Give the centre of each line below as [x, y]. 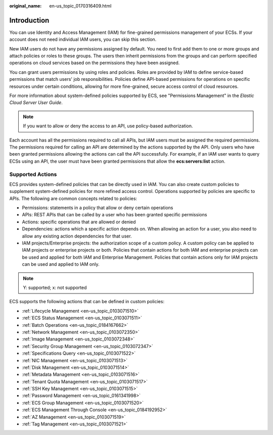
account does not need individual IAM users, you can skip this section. [83, 39]
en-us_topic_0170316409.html [80, 6]
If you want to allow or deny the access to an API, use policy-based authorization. [108, 126]
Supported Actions [33, 174]
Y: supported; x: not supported [55, 287]
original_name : [26, 6]
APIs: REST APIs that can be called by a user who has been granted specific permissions [115, 215]
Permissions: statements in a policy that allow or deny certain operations [98, 208]
